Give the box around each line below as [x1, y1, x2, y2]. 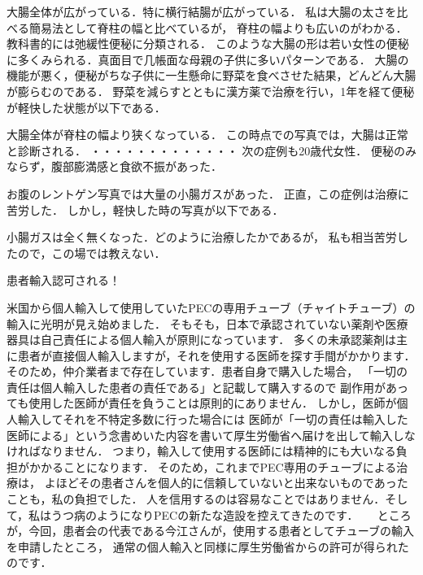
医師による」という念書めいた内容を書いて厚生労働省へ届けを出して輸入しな [7, 426, 416, 443]
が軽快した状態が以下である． [7, 98, 166, 115]
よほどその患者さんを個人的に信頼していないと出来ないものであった [44, 474, 408, 491]
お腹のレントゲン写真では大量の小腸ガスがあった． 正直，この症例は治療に [7, 185, 409, 202]
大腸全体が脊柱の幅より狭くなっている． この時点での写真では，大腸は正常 [7, 126, 408, 143]
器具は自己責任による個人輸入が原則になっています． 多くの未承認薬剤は [7, 331, 396, 348]
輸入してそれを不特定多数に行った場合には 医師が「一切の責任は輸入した [17, 411, 408, 428]
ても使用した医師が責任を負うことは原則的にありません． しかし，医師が [7, 394, 397, 412]
